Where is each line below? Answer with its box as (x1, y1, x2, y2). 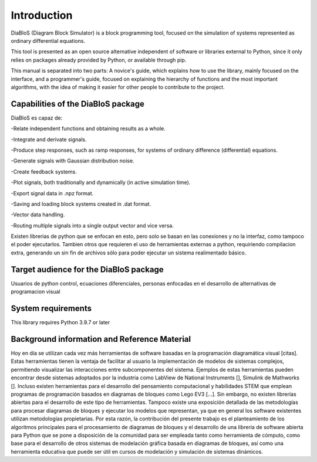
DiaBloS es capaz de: (11, 114, 63, 121)
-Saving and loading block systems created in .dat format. (11, 200, 151, 208)
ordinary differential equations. (11, 37, 85, 44)
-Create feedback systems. (11, 168, 77, 175)
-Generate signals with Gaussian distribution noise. (11, 157, 134, 164)
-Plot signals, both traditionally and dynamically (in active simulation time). (11, 179, 191, 186)
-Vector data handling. (11, 211, 65, 218)
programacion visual (11, 288, 61, 295)
